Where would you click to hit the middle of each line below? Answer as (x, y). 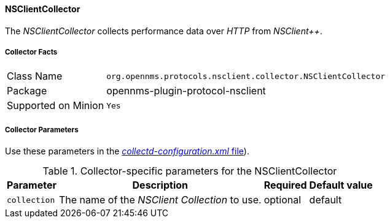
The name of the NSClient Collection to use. (160, 200)
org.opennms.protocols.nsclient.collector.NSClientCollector (246, 76)
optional (283, 200)
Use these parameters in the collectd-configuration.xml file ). (127, 151)
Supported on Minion (56, 106)
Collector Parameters (42, 130)
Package (27, 91)
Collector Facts (31, 52)
